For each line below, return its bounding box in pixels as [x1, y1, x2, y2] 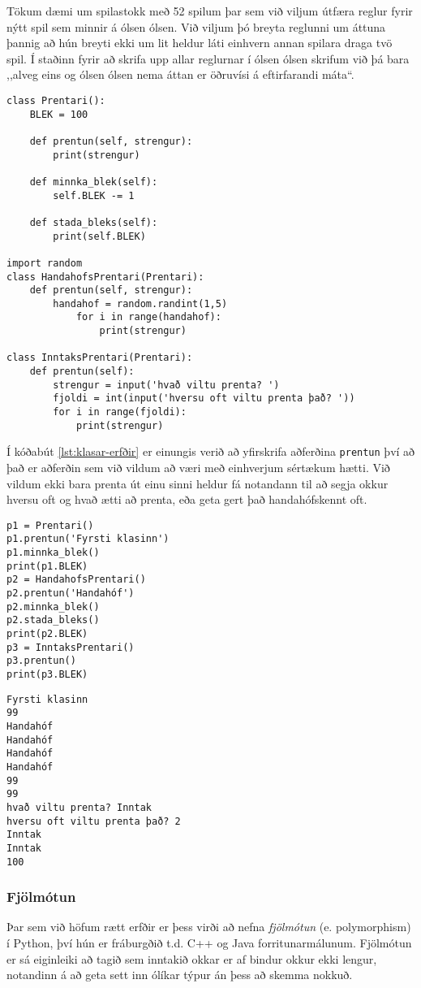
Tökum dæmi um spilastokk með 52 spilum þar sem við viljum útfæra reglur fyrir [6, 2, 413, 19]
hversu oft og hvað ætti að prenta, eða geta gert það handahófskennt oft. [6, 491, 367, 508]
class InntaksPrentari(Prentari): [6, 352, 193, 364]
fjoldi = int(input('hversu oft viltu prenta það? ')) [53, 392, 355, 405]
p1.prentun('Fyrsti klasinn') [6, 533, 170, 545]
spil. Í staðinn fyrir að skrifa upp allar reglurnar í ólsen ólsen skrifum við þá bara [6, 50, 410, 67]
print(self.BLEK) [53, 230, 146, 242]
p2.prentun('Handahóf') [6, 587, 135, 600]
